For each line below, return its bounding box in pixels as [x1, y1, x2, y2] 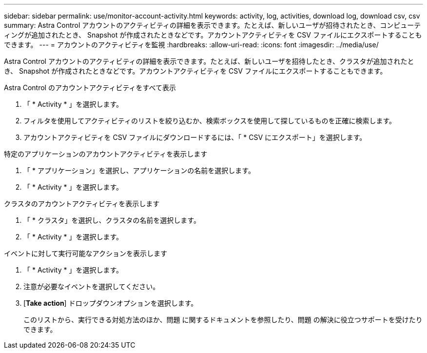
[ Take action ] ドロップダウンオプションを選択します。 [23, 299, 198, 307]
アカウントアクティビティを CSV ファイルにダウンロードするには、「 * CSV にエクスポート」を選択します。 [23, 133, 367, 141]
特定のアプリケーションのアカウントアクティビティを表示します [4, 150, 208, 158]
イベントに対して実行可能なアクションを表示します [4, 249, 167, 257]
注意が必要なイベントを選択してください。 [23, 282, 160, 291]
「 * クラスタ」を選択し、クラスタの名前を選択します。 [23, 216, 200, 224]
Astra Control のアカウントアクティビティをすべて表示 [4, 83, 176, 92]
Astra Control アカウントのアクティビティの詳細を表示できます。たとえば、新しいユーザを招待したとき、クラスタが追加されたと [4, 57, 414, 65]
